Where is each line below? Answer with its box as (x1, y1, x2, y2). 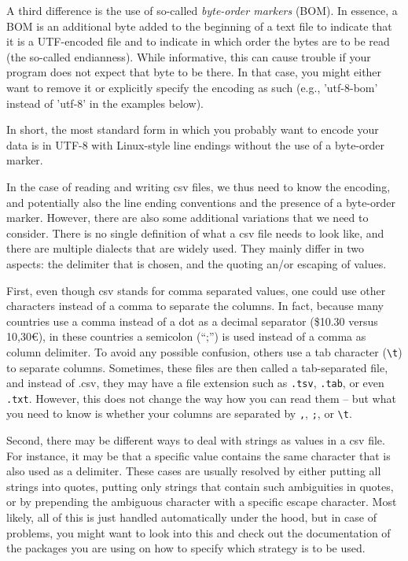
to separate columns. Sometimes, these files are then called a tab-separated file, (6, 359, 388, 375)
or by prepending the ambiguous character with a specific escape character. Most (6, 493, 397, 510)
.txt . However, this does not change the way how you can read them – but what (6, 389, 396, 406)
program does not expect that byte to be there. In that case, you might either (6, 64, 382, 80)
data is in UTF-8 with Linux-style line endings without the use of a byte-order (6, 136, 385, 153)
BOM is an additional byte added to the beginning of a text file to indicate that (6, 17, 392, 34)
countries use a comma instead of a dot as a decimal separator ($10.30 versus (6, 312, 378, 329)
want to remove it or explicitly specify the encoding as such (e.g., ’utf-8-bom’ (6, 79, 378, 95)
